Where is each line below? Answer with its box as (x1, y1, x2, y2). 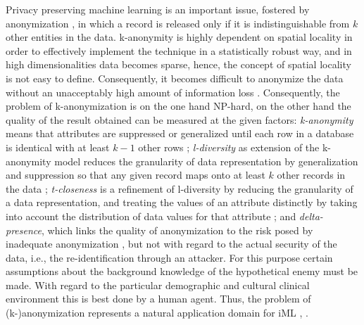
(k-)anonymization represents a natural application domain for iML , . (6, 305, 308, 320)
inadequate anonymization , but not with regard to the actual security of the (6, 236, 337, 251)
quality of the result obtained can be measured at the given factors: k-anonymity (6, 112, 353, 127)
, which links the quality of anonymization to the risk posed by (42, 222, 313, 237)
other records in (277, 167, 346, 182)
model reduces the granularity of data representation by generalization (54, 153, 358, 168)
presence (6, 222, 42, 237)
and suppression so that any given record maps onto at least (6, 167, 265, 182)
